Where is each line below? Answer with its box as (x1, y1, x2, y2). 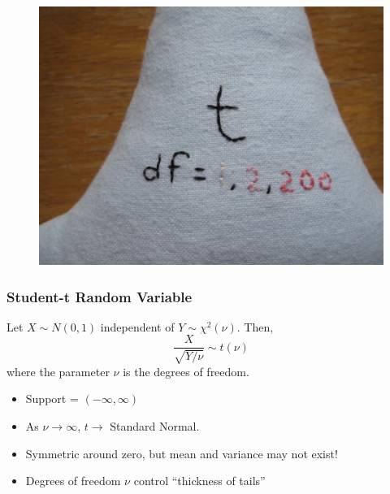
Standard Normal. (110, 418, 200, 435)
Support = (25, 390, 79, 407)
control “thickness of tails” (133, 472, 266, 489)
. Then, (236, 318, 274, 335)
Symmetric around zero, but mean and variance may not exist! (25, 444, 338, 461)
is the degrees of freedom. (123, 362, 249, 379)
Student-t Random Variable (6, 286, 193, 306)
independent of (100, 318, 175, 335)
